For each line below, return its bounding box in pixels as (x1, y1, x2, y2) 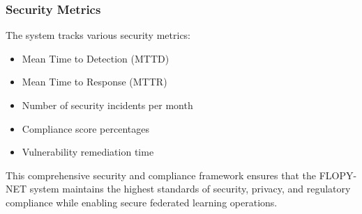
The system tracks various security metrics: (6, 28, 191, 42)
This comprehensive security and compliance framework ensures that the (6, 167, 317, 182)
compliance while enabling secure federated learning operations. (6, 195, 278, 209)
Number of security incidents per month (22, 98, 193, 112)
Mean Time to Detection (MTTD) (22, 51, 169, 65)
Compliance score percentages (22, 121, 149, 135)
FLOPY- (319, 167, 357, 182)
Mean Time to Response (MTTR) (22, 74, 167, 89)
